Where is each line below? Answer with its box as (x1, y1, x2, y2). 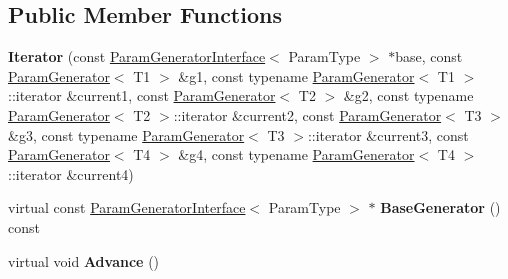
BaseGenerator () (380, 197, 501, 218)
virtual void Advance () (8, 250, 160, 271)
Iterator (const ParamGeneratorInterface (8, 46, 266, 67)
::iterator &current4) (8, 163, 134, 184)
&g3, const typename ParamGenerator (8, 124, 245, 145)
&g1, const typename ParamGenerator (178, 65, 415, 86)
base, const (395, 46, 463, 67)
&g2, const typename (343, 85, 474, 106)
